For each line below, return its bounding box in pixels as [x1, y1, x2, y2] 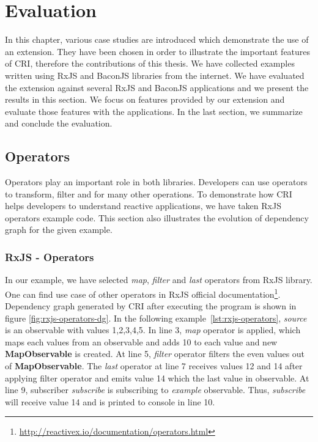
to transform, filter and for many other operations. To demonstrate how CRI [5, 187, 292, 200]
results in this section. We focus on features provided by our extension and [5, 93, 285, 106]
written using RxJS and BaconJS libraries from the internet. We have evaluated [5, 68, 305, 81]
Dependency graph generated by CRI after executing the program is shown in [5, 300, 297, 312]
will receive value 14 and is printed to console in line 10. [5, 395, 215, 408]
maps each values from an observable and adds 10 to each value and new [5, 335, 278, 348]
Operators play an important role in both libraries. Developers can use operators [5, 175, 308, 188]
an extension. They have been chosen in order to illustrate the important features [5, 45, 311, 57]
